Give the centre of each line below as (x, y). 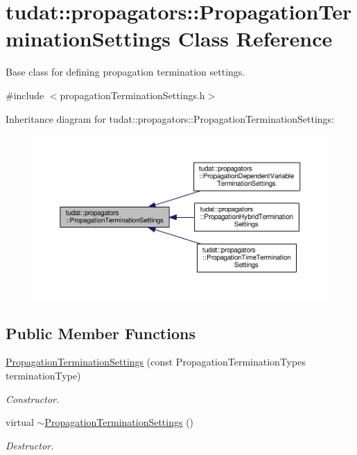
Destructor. (30, 445)
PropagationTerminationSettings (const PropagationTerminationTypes (156, 362)
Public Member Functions (101, 333)
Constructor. (33, 398)
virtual (20, 422)
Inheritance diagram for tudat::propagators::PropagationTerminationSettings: (170, 118)
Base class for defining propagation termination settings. (125, 72)
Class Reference (255, 38)
